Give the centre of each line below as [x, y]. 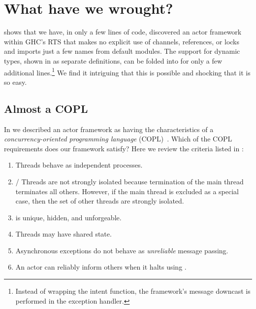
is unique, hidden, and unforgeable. [68, 217]
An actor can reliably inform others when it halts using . [101, 267]
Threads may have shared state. [64, 234]
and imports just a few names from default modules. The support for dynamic [122, 51]
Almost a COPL [46, 108]
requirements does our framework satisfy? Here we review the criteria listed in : [124, 148]
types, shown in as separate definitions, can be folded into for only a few [113, 60]
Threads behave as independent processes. [79, 165]
